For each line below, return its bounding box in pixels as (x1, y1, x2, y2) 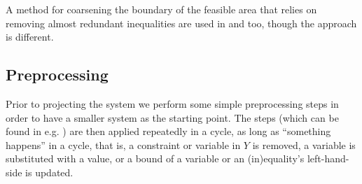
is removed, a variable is (252, 137, 356, 152)
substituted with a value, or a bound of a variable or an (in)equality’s (6, 151, 305, 166)
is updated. (25, 164, 74, 179)
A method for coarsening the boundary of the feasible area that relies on (6, 2, 317, 16)
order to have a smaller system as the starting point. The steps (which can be (6, 110, 339, 125)
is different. (6, 29, 54, 44)
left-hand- (307, 151, 349, 166)
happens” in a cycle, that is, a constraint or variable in (6, 137, 241, 152)
